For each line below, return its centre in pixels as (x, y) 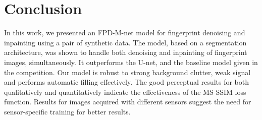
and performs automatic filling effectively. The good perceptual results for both (127, 82)
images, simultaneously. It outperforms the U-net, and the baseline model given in (131, 62)
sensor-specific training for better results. (67, 111)
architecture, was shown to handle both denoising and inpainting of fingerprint (126, 52)
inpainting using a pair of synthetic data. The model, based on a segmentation (125, 42)
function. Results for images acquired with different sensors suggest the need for (128, 102)
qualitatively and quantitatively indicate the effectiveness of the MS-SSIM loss (125, 92)
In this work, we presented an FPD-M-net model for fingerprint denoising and (125, 33)
